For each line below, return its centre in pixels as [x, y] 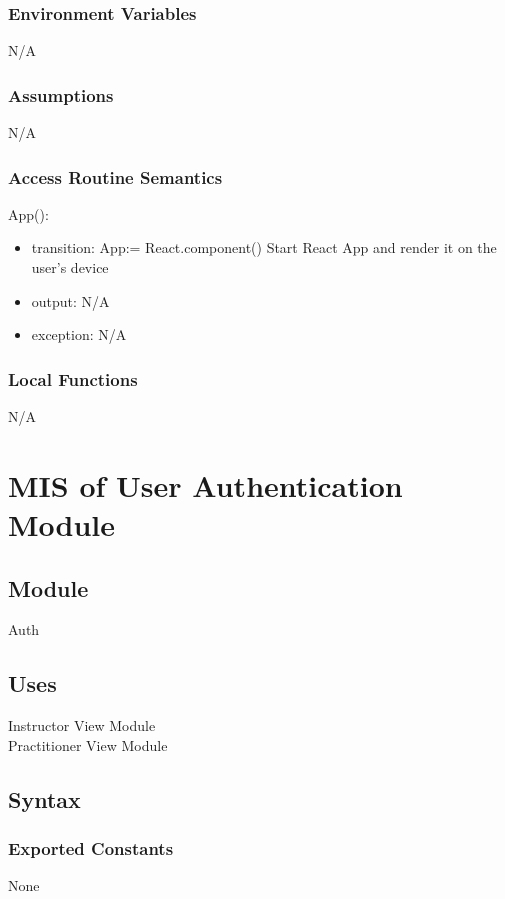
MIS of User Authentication [205, 484]
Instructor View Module [82, 725]
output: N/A [70, 300]
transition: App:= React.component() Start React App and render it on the [264, 247]
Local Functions [73, 378]
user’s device [70, 267]
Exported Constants [91, 848]
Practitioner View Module [88, 744]
